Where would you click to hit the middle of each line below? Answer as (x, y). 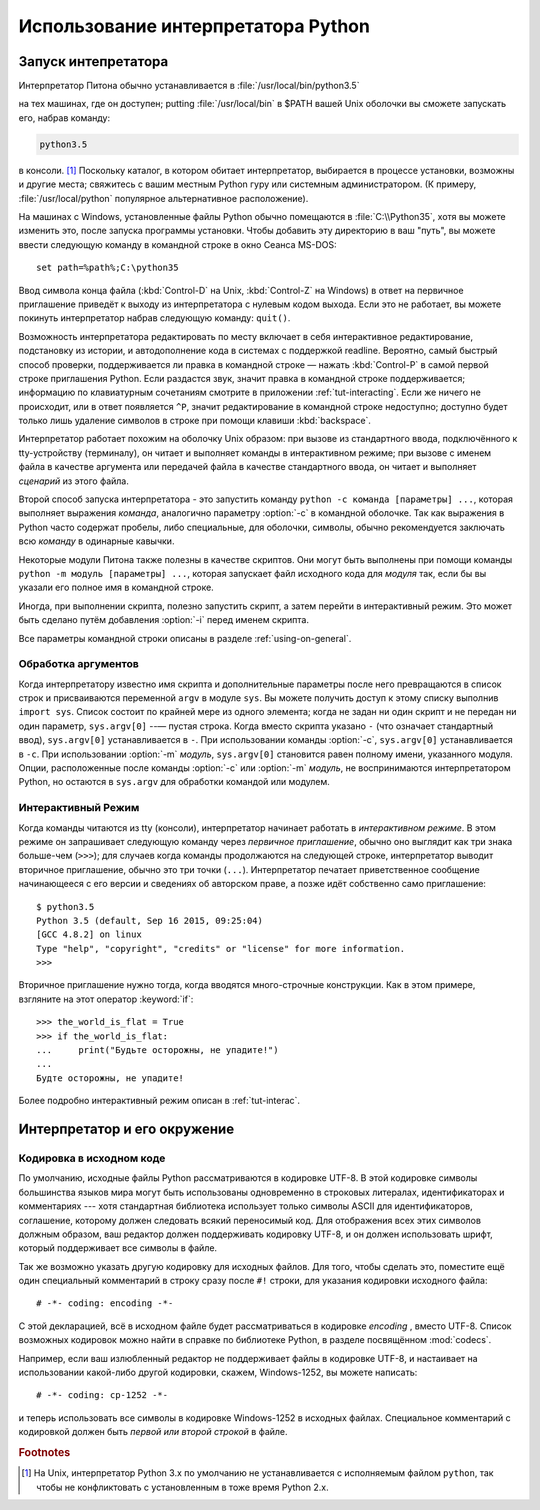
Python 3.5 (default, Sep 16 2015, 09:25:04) (150, 920)
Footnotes (44, 1452)
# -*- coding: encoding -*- (105, 1303)
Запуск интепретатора (93, 61)
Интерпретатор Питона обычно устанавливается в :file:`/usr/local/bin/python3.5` (189, 86)
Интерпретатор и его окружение (126, 1129)
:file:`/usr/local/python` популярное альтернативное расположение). (163, 198)
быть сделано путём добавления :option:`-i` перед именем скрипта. (164, 620)
